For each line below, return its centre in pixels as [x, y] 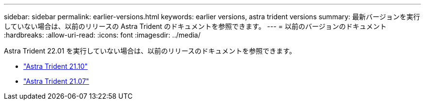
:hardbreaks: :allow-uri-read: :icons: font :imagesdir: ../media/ [102, 35]
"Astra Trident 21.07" [56, 81]
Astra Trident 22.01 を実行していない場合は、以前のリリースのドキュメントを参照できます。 [150, 51]
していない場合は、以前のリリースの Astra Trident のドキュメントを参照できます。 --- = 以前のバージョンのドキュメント [195, 26]
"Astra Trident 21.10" [56, 66]
